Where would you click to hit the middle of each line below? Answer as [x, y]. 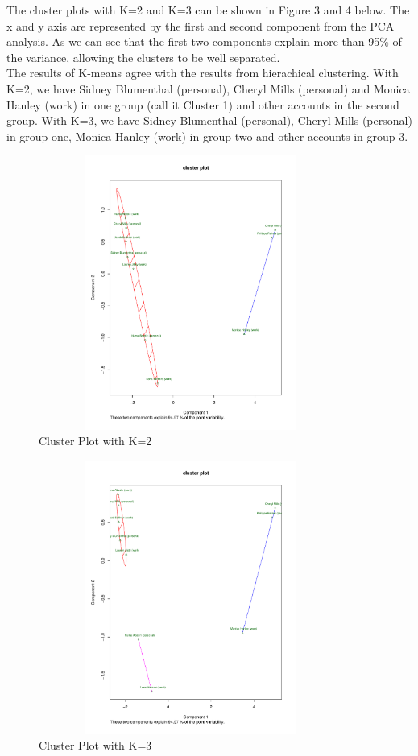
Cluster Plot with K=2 [95, 441]
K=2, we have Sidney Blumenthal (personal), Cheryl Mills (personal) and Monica [208, 88]
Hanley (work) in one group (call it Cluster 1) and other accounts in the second [203, 104]
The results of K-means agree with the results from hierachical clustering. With [203, 73]
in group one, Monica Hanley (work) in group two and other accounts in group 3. [207, 136]
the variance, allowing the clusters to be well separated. [143, 57]
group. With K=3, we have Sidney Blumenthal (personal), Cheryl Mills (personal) [209, 120]
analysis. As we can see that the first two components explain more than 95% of [204, 41]
